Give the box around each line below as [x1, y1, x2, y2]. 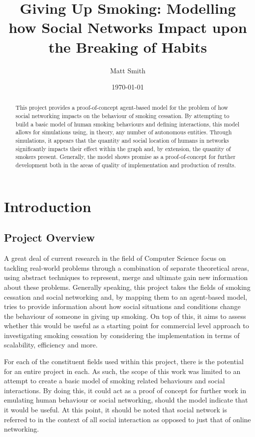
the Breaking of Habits [48, 36, 207, 57]
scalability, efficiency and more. [4, 340, 98, 350]
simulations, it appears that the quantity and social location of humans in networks [15, 136, 229, 145]
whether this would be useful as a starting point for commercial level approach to [4, 320, 249, 331]
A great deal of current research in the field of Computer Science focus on [4, 253, 226, 263]
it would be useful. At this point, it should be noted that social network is [4, 405, 227, 415]
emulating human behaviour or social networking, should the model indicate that [4, 395, 248, 405]
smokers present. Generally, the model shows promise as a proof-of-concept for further [15, 153, 236, 161]
